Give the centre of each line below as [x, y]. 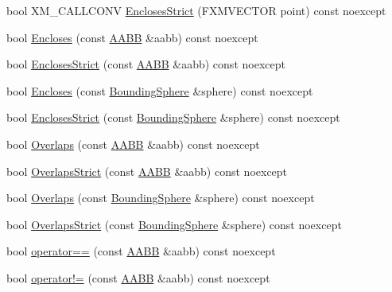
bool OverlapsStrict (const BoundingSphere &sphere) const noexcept [174, 224]
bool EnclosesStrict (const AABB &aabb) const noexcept [146, 64]
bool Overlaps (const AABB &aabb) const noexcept [133, 144]
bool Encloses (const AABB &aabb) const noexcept [132, 37]
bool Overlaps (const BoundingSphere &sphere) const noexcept [161, 198]
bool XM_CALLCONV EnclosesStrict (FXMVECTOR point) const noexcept [196, 10]
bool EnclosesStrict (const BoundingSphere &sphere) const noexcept [173, 117]
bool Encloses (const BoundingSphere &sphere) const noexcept [160, 90]
